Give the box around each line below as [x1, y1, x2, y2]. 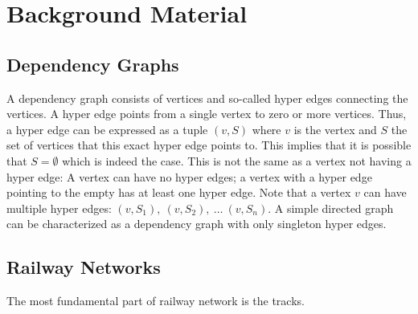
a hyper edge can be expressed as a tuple [6, 120, 208, 137]
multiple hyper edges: [6, 199, 112, 216]
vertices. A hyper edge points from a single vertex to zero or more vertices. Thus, [6, 105, 407, 122]
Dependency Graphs [6, 51, 179, 76]
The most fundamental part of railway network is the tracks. [6, 292, 305, 309]
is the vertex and [293, 120, 377, 137]
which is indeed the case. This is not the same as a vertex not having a [62, 152, 412, 169]
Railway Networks [6, 255, 161, 279]
